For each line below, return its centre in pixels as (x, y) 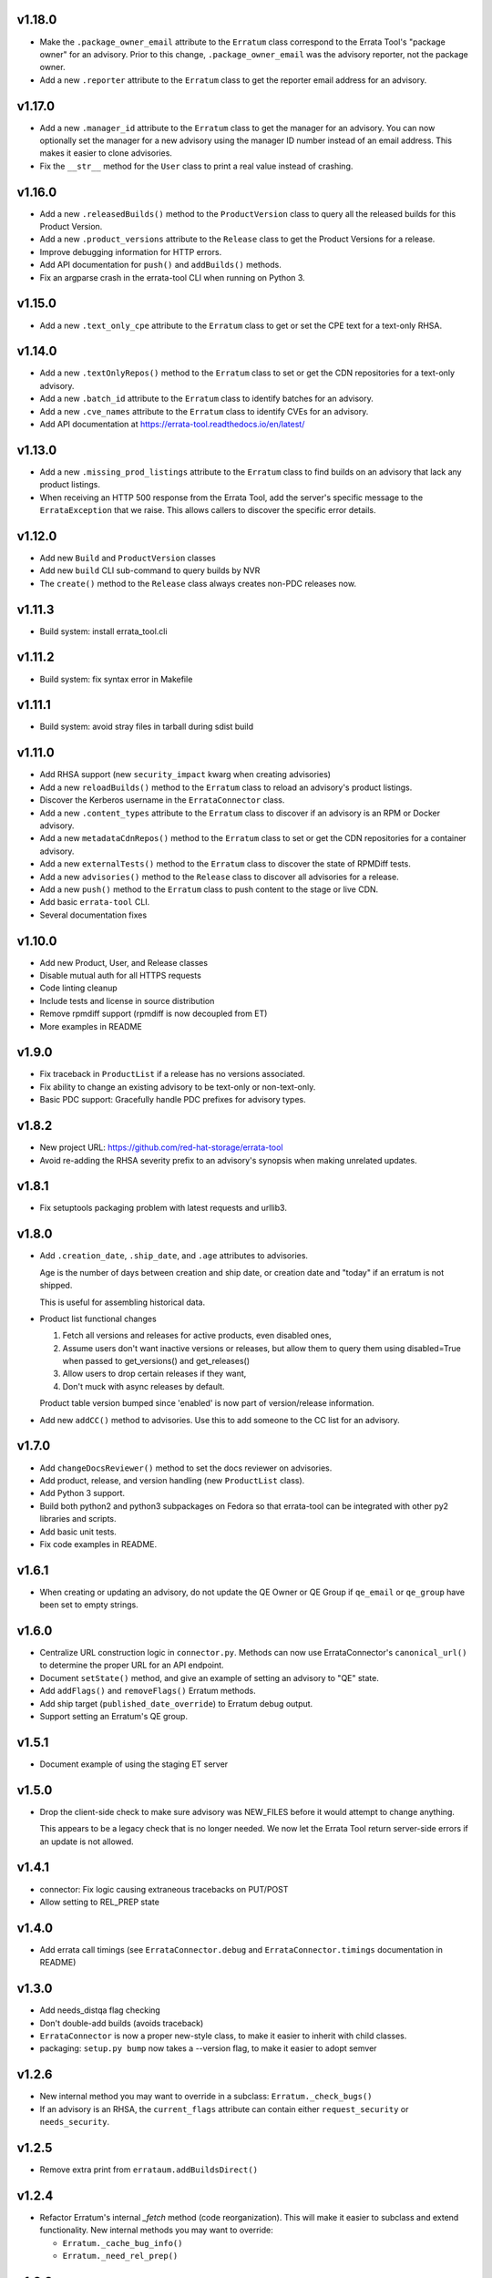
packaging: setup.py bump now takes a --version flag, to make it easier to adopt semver (208, 2048)
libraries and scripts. (78, 1519)
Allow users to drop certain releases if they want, (154, 1374)
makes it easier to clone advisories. (106, 153)
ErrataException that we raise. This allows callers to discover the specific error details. (208, 510)
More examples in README (91, 1026)
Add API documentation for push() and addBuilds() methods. (160, 265)
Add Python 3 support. (82, 1493)
